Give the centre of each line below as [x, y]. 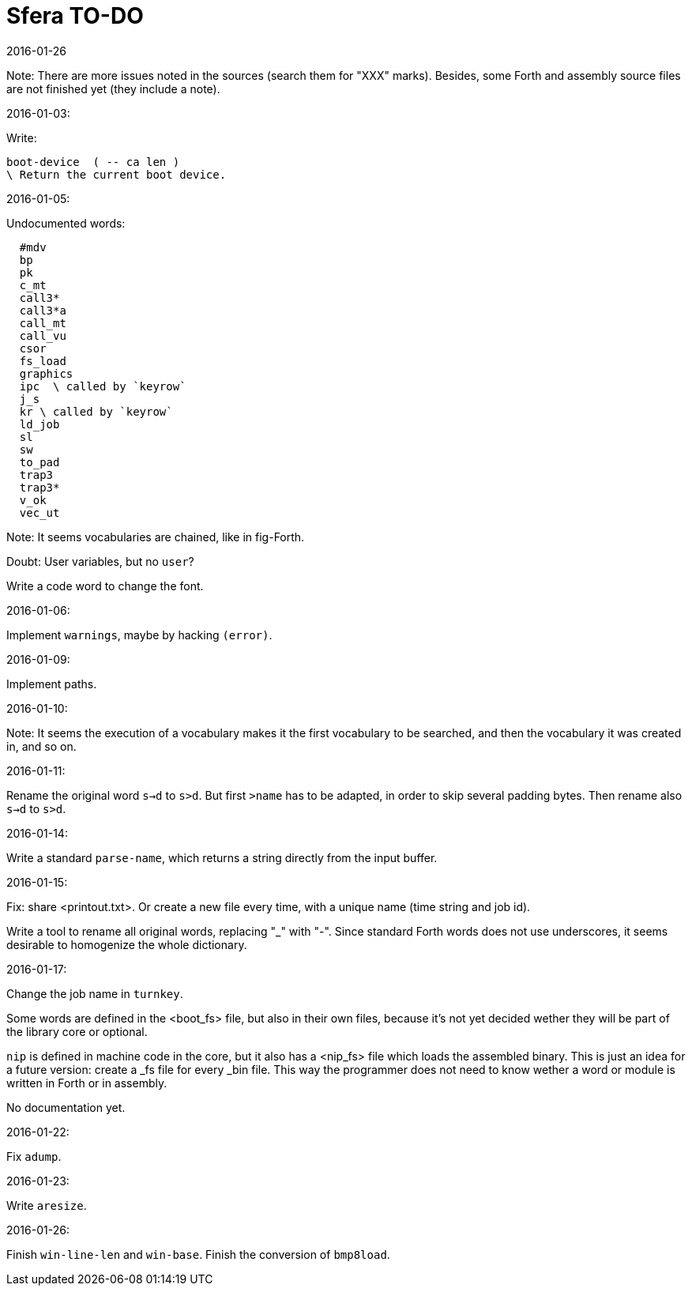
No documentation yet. [66, 1107]
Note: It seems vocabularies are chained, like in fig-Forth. [156, 537]
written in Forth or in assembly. [87, 1083]
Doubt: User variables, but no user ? [100, 561]
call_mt [43, 323]
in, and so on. [41, 746]
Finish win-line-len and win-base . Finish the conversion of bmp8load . [198, 1254]
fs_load [43, 361]
